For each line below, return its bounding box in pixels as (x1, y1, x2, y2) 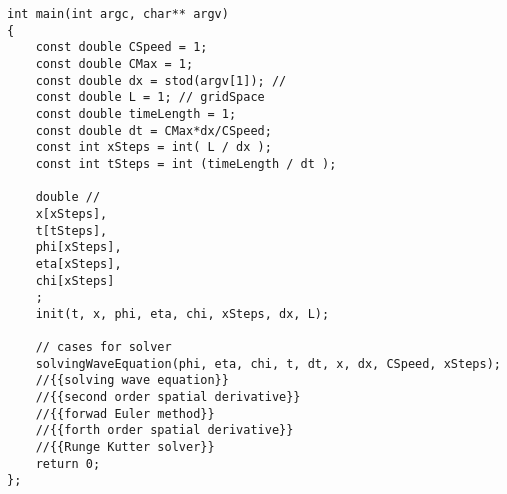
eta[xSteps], (35, 256, 122, 271)
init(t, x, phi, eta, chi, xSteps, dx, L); (35, 306, 330, 321)
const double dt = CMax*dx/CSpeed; (35, 123, 272, 138)
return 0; (35, 456, 101, 471)
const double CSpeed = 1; (35, 40, 208, 55)
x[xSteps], (35, 206, 108, 221)
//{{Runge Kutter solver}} (35, 440, 215, 455)
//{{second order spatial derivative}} (35, 390, 301, 405)
